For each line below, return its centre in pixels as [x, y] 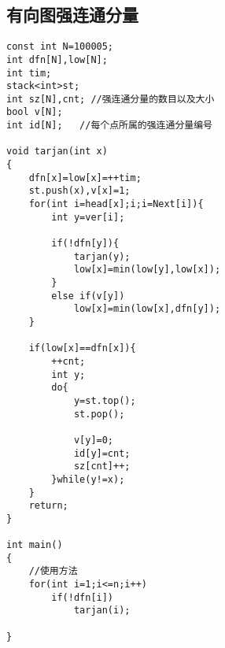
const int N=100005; [60, 47]
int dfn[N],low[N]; [57, 59]
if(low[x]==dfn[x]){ [82, 348]
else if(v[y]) [88, 296]
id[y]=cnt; [102, 453]
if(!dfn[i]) [83, 597]
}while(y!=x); [88, 479]
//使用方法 [53, 571]
